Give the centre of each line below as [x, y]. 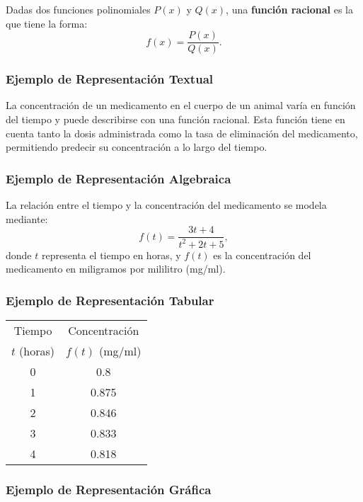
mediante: [27, 218]
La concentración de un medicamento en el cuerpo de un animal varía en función [181, 105]
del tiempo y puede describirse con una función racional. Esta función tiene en [175, 119]
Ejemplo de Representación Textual [109, 79]
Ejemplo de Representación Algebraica [119, 178]
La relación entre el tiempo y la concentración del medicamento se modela [166, 205]
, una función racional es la [290, 9]
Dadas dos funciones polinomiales [78, 9]
